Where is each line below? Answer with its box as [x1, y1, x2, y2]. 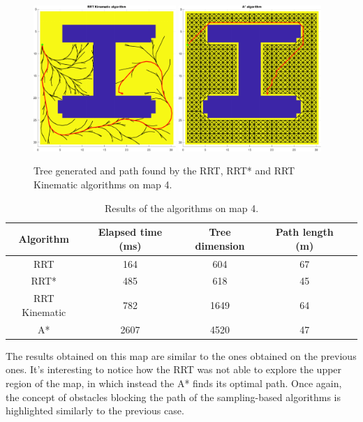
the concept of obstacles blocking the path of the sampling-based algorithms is [6, 389, 341, 404]
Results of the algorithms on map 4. [104, 200, 259, 215]
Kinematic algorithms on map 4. [34, 177, 172, 191]
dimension [195, 238, 245, 253]
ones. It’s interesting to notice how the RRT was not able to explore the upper [6, 362, 342, 377]
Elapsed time [98, 225, 163, 239]
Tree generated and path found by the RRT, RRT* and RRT [34, 163, 295, 178]
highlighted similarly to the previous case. [6, 403, 184, 418]
